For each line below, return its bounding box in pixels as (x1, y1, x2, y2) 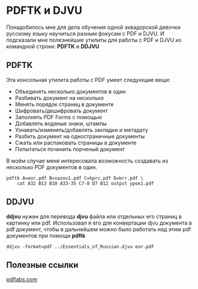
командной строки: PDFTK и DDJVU (6, 43, 100, 50)
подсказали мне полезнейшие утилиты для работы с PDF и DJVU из (6, 36, 182, 43)
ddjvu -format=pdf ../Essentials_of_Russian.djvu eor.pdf (6, 243, 154, 250)
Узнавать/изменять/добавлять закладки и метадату (14, 126, 149, 133)
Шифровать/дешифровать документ (14, 107, 108, 114)
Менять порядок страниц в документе (14, 101, 114, 108)
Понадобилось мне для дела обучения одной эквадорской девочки (6, 23, 181, 31)
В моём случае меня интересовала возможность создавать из (6, 157, 169, 164)
